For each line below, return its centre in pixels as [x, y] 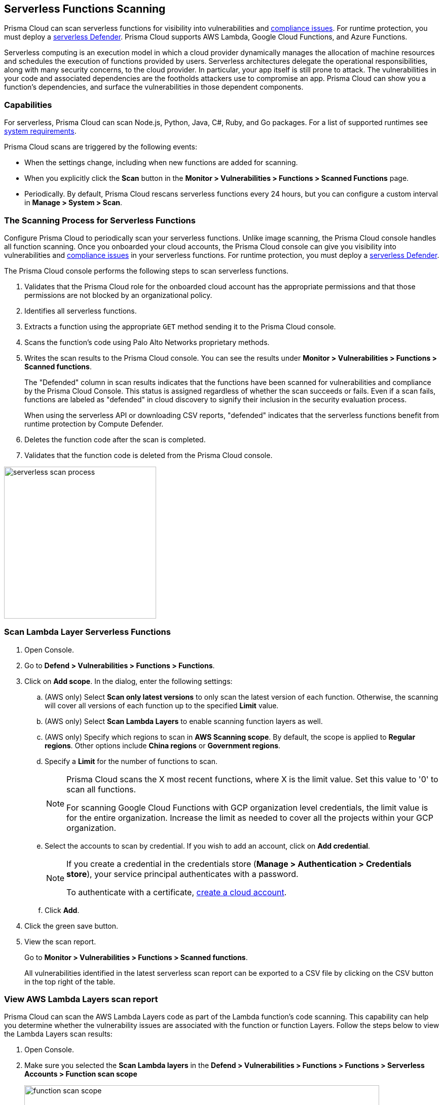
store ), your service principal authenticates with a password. [182, 874]
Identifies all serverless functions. [81, 311]
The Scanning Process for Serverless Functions [100, 220]
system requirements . [40, 131]
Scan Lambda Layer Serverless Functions [87, 632]
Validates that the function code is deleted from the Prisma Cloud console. [149, 455]
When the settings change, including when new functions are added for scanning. [161, 163]
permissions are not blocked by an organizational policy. [118, 295]
